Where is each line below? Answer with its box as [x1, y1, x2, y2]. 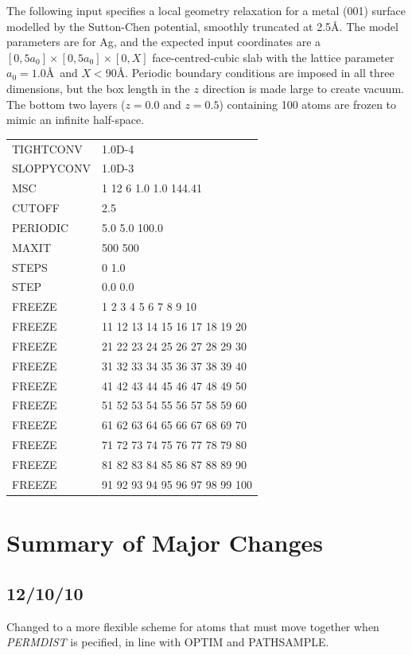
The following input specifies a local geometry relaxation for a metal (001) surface [6, 2, 406, 18]
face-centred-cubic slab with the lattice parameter [152, 48, 395, 65]
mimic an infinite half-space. [6, 111, 145, 128]
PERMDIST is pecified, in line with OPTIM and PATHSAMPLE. [6, 634, 329, 650]
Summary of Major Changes [6, 526, 324, 559]
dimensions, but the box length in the [6, 79, 190, 96]
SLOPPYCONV [12, 160, 91, 176]
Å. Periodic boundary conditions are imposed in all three [116, 64, 395, 81]
